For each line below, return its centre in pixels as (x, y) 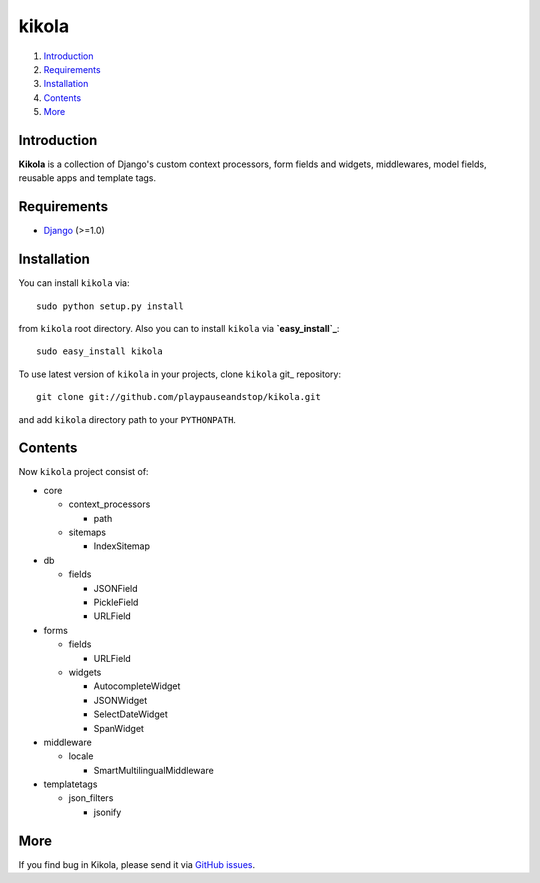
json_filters (91, 798)
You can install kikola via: (74, 283)
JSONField (116, 588)
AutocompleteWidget (137, 686)
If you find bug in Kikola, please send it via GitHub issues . (136, 864)
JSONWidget (120, 700)
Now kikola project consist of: (83, 472)
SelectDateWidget (131, 714)
